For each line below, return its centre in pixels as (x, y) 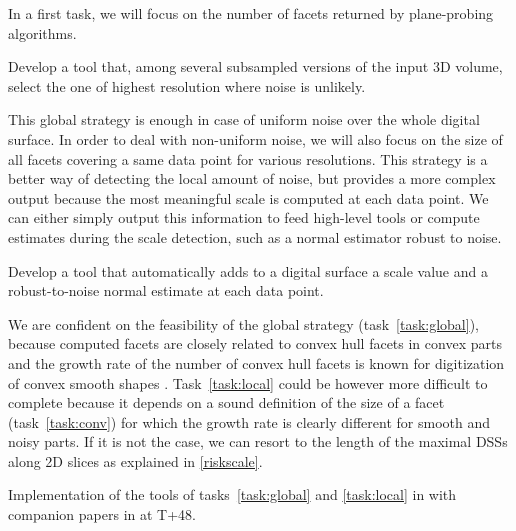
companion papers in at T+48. (102, 514)
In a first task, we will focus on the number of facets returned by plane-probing (251, 13)
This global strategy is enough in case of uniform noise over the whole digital (244, 119)
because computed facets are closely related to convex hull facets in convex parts (255, 343)
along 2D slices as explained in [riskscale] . (135, 460)
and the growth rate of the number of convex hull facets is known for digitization (256, 362)
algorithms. (42, 32)
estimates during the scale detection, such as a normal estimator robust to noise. (255, 236)
